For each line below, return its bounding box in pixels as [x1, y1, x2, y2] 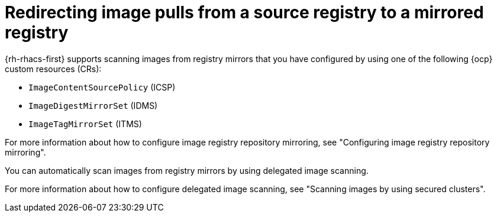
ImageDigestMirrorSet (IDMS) [28, 100, 158, 111]
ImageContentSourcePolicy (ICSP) [28, 82, 176, 92]
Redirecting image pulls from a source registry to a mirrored [5, 2, 484, 22]
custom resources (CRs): [5, 63, 102, 74]
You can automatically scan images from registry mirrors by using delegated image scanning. [5, 165, 369, 176]
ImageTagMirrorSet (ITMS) [28, 118, 142, 129]
